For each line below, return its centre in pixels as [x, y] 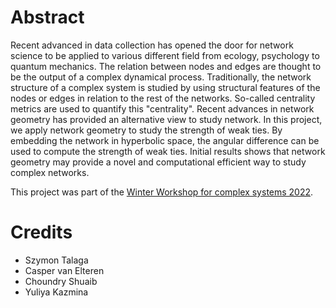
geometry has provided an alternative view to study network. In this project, [166, 119]
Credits [41, 232]
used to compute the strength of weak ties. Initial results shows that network [168, 151]
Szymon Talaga [56, 260]
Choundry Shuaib [61, 281]
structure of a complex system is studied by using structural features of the [165, 87]
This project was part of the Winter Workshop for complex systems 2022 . [162, 192]
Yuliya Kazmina [56, 292]
